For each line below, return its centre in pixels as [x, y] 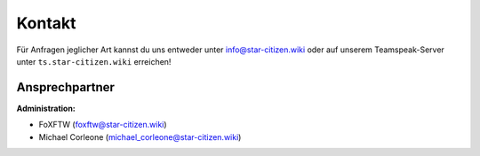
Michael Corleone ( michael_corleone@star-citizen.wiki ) [140, 136]
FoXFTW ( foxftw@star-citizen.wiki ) [103, 125]
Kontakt [46, 23]
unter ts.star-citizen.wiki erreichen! [94, 61]
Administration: [46, 108]
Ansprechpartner [66, 87]
